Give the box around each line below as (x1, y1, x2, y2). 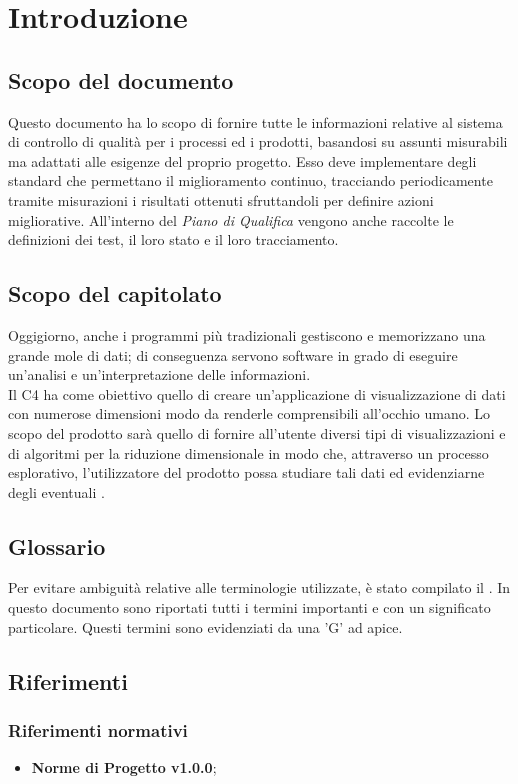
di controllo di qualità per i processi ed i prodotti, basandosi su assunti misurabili (8, 131, 508, 152)
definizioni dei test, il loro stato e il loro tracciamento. (8, 229, 339, 250)
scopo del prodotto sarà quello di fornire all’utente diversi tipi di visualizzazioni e (8, 422, 506, 443)
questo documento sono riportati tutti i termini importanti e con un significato (8, 597, 491, 618)
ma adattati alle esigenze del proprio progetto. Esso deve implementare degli (8, 150, 477, 171)
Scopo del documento (8, 64, 234, 95)
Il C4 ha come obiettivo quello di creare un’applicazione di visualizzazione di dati (8, 383, 506, 404)
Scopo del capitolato (8, 278, 222, 309)
